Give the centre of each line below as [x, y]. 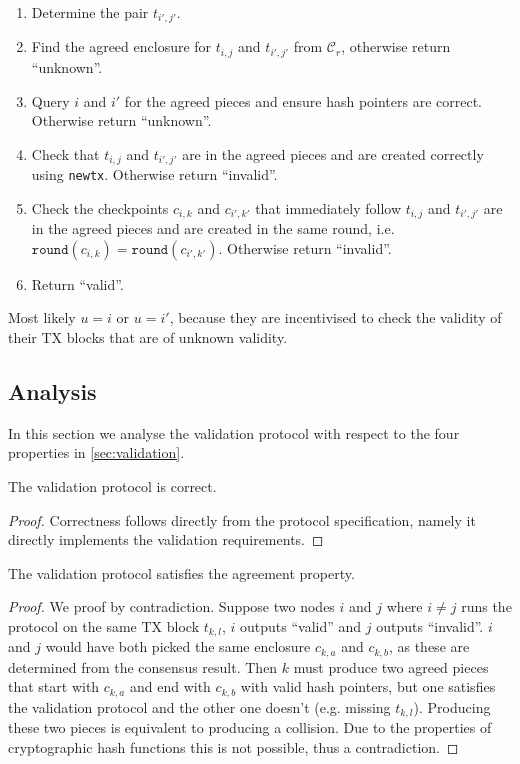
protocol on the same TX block [104, 625]
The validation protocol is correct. [112, 486]
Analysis [52, 391]
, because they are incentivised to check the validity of [335, 317]
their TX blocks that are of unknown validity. [148, 337]
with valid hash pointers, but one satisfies [368, 686]
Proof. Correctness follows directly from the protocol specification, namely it [242, 519]
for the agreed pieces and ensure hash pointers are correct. [303, 100]
